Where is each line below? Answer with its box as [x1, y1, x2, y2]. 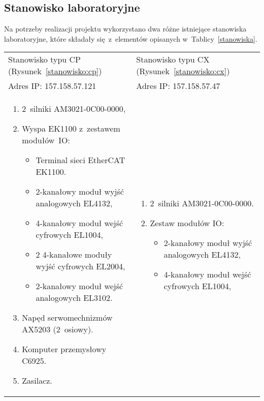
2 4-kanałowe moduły [36, 249, 112, 261]
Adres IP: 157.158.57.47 [136, 80, 220, 92]
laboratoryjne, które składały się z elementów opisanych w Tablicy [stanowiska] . [4, 33, 257, 44]
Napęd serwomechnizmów [22, 312, 113, 324]
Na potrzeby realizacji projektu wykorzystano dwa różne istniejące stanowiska [4, 23, 247, 34]
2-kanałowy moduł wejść [36, 280, 123, 292]
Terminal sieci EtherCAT [36, 154, 125, 166]
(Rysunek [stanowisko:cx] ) [136, 65, 230, 77]
